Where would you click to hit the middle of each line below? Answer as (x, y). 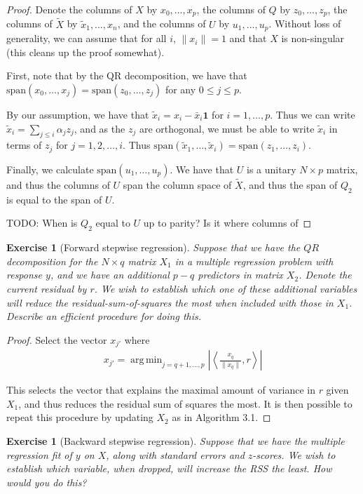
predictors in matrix (240, 275)
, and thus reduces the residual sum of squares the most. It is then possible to (185, 403)
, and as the (100, 128)
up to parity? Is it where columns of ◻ (227, 223)
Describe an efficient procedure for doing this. (104, 316)
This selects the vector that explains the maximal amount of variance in (161, 390)
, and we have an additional (110, 275)
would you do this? (47, 482)
